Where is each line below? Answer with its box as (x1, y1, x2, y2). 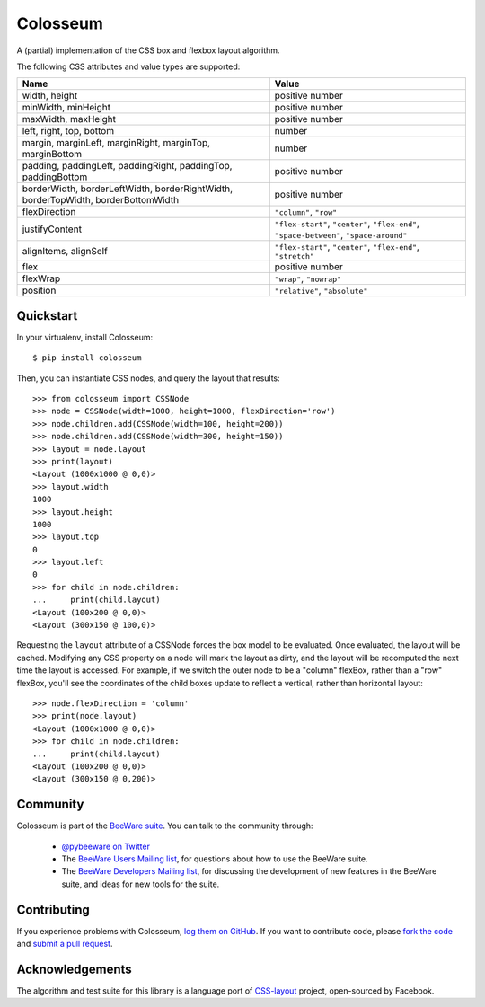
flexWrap (22, 272, 61, 285)
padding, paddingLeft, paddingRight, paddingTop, (22, 160, 233, 172)
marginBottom (22, 148, 83, 161)
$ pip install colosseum (32, 353, 142, 363)
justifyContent (22, 223, 83, 235)
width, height (22, 90, 78, 102)
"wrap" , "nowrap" (274, 272, 342, 285)
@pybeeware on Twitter (61, 841, 150, 852)
